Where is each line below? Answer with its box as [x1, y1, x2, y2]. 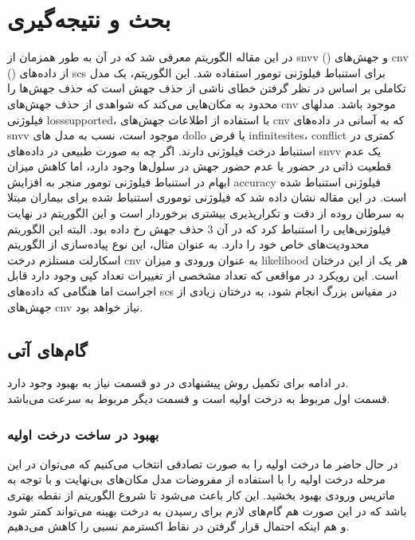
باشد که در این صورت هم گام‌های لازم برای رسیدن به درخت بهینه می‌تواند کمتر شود [7, 502, 407, 518]
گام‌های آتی [7, 337, 88, 362]
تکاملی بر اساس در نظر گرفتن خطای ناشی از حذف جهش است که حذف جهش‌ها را [7, 80, 406, 96]
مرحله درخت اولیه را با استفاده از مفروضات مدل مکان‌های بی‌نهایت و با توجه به [7, 471, 386, 487]
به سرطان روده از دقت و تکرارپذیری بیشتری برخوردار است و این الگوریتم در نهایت [7, 205, 405, 221]
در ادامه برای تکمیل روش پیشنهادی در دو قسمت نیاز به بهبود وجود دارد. [7, 374, 349, 391]
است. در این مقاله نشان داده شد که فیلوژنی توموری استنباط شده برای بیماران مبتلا [7, 189, 407, 205]
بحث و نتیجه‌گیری [7, 2, 171, 35]
